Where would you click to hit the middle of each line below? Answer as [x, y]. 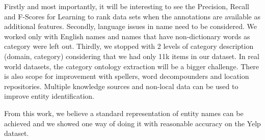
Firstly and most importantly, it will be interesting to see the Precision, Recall [127, 6]
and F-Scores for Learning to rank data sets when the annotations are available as [132, 16]
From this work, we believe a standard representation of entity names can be [124, 113]
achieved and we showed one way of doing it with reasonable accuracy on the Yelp [132, 123]
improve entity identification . [49, 96]
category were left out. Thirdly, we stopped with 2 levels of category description [129, 46]
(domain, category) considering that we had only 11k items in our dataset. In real [132, 56]
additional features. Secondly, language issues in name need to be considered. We [130, 26]
